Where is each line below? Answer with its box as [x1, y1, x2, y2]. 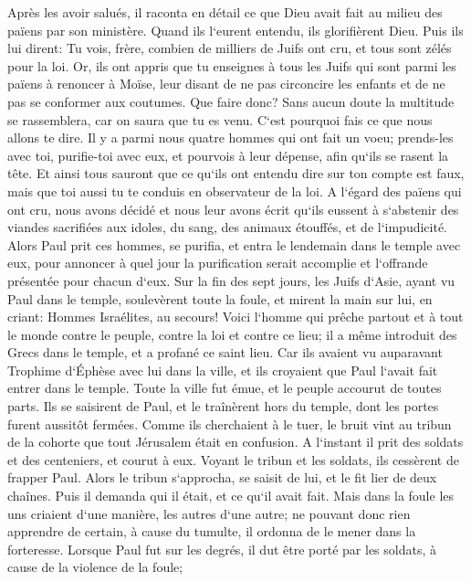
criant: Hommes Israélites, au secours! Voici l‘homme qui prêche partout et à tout [7, 307, 464, 326]
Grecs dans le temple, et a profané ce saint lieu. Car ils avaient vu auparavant [7, 343, 443, 362]
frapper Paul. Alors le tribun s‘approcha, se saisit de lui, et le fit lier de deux [7, 468, 437, 487]
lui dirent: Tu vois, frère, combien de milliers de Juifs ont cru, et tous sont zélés [7, 38, 452, 58]
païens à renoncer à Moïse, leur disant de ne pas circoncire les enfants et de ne [7, 74, 445, 93]
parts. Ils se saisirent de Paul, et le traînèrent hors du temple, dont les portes [7, 397, 439, 416]
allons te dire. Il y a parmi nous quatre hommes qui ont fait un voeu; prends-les [7, 128, 454, 147]
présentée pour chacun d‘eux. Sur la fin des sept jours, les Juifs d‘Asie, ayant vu [7, 270, 455, 290]
